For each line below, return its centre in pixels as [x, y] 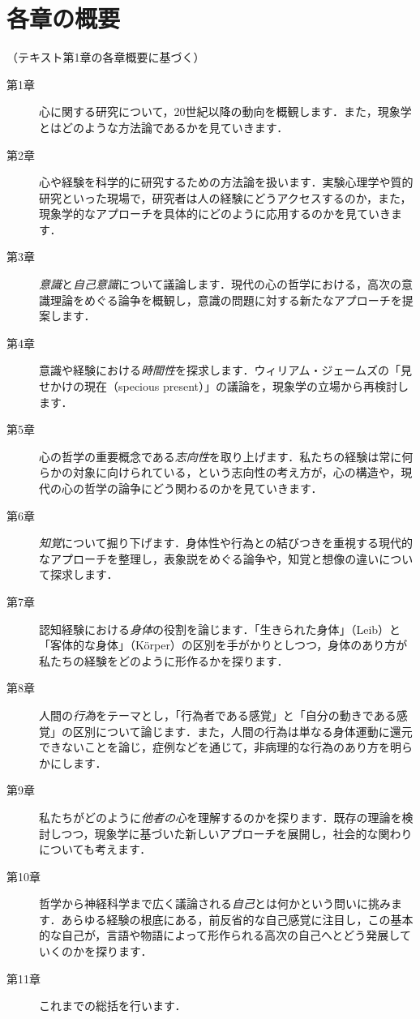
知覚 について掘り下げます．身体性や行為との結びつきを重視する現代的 [226, 543]
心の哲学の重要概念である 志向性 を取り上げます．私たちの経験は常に [221, 456]
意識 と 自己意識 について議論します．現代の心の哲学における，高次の [221, 284]
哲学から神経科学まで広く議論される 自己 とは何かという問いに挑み [215, 903]
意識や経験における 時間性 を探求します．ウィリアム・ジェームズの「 [220, 370]
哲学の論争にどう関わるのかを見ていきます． [203, 488]
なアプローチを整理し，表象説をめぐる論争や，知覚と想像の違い [209, 558]
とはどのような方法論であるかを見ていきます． [164, 127]
